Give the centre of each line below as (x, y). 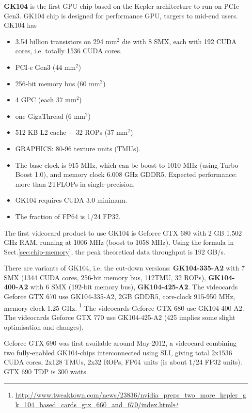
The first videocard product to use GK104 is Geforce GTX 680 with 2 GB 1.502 (123, 232)
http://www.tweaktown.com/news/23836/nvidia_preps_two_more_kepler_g (131, 395)
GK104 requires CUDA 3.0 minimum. (71, 200)
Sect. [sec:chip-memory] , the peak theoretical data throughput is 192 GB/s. (115, 251)
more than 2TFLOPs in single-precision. (75, 183)
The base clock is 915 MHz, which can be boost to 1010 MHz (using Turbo (127, 165)
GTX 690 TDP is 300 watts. (46, 371)
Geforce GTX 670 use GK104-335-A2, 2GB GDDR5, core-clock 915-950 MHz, (119, 296)
